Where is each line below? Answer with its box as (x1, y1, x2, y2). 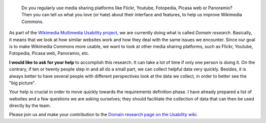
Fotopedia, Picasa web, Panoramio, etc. (9, 50, 90, 56)
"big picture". (9, 80, 36, 86)
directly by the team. (9, 103, 51, 109)
